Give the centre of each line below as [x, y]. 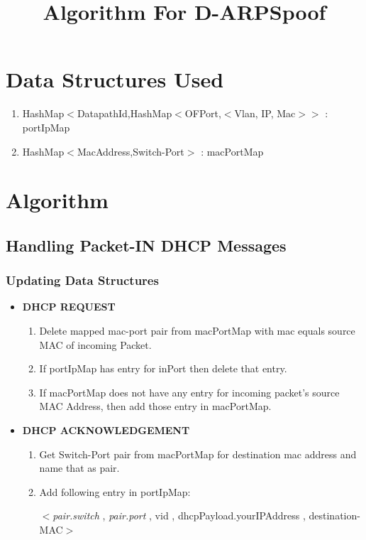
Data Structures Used [115, 79]
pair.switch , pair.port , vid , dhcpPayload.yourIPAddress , [179, 515]
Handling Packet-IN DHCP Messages [146, 245]
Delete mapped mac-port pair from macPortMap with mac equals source [197, 331]
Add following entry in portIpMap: [115, 491]
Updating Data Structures [82, 280]
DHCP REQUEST [69, 307]
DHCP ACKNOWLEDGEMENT [106, 430]
